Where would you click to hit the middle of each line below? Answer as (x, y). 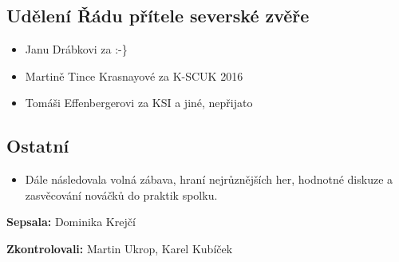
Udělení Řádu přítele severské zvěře (158, 16)
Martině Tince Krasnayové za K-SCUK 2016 (134, 75)
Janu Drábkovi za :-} (76, 49)
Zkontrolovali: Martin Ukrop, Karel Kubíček (120, 248)
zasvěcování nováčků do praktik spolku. (121, 195)
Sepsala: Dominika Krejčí (71, 222)
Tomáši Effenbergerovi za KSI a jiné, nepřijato (139, 103)
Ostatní (38, 146)
